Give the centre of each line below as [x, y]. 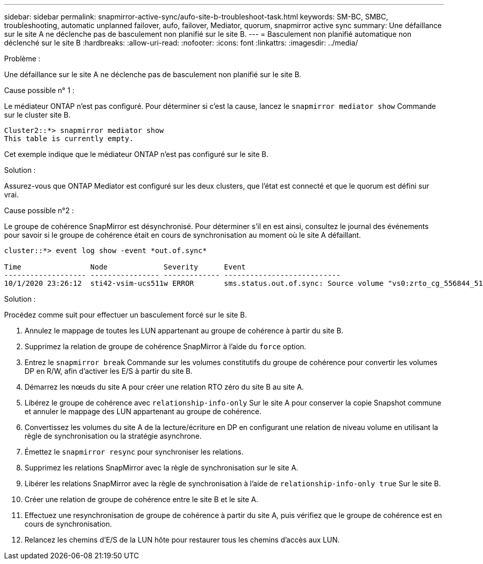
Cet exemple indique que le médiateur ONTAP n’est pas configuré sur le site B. [136, 154]
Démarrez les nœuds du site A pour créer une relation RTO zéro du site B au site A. [164, 387]
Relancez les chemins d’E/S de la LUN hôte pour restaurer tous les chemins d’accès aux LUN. [182, 540]
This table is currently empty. [69, 139]
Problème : [22, 59]
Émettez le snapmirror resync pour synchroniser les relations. [134, 452]
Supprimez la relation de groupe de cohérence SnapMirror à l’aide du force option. [166, 346]
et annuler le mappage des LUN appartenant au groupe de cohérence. [143, 411]
